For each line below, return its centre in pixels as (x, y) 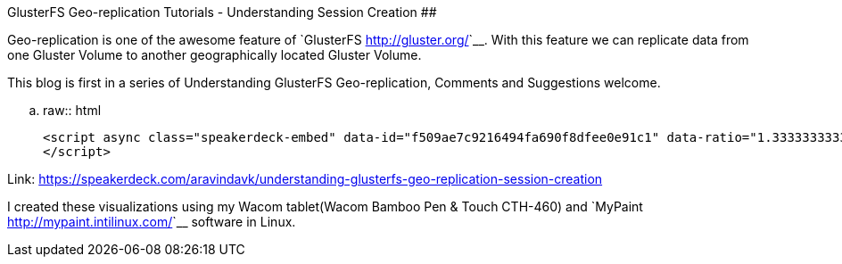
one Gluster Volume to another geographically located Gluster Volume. (215, 55)
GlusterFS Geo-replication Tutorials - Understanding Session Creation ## (222, 12)
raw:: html (72, 110)
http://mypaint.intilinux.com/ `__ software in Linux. (152, 222)
